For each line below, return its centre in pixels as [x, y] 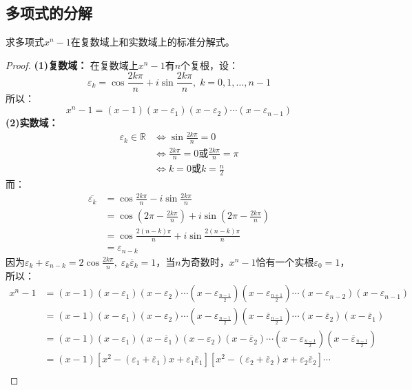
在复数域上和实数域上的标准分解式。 [153, 42]
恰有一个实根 [285, 261]
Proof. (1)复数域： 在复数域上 [72, 65]
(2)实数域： [32, 123]
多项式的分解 [49, 13]
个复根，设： [210, 65]
